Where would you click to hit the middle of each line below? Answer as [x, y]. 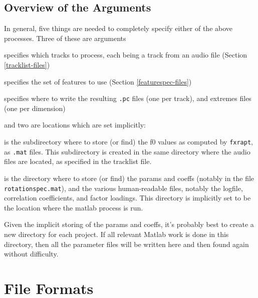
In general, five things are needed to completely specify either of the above [118, 28]
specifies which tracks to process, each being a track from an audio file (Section [126, 55]
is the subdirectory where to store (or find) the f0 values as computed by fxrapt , [128, 142]
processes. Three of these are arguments [65, 38]
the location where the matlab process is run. [74, 207]
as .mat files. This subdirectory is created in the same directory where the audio [127, 151]
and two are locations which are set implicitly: [75, 125]
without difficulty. [31, 254]
